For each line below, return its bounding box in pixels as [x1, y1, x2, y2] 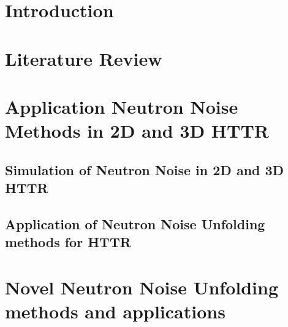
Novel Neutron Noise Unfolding [5, 274, 279, 299]
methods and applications [5, 299, 225, 324]
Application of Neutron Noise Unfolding [5, 214, 265, 233]
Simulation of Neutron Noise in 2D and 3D [5, 160, 284, 179]
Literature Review [5, 45, 162, 71]
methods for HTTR [5, 232, 131, 251]
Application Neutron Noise [5, 93, 238, 119]
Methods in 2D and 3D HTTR [5, 118, 269, 143]
